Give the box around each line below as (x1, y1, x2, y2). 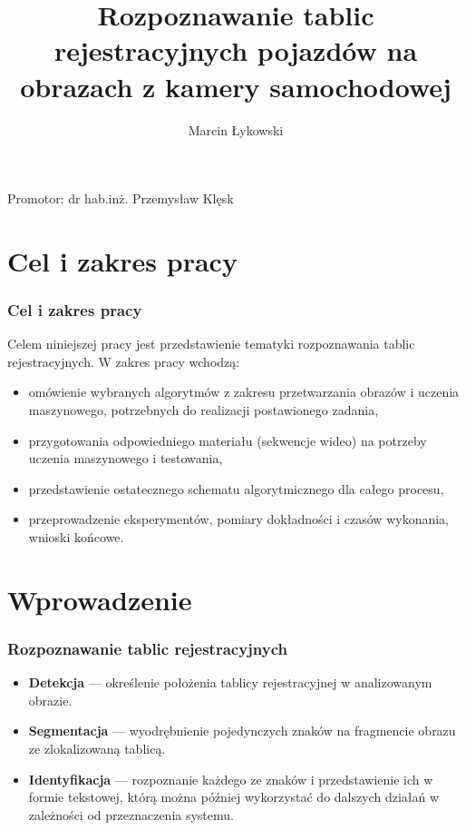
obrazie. (28, 690, 73, 709)
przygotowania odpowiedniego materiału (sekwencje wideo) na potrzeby (28, 430, 427, 450)
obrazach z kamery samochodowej (20, 67, 451, 104)
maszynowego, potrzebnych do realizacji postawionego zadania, (28, 400, 379, 420)
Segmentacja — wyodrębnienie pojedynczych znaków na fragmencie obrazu (28, 721, 456, 740)
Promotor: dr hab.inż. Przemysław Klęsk (7, 189, 234, 208)
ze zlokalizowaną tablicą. (28, 739, 166, 757)
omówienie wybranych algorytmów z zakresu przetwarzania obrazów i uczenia (28, 382, 460, 401)
